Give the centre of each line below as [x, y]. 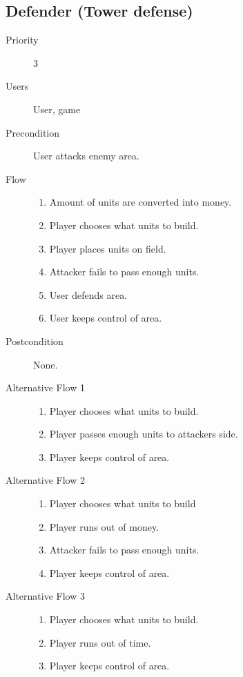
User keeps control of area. [106, 318]
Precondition [33, 132]
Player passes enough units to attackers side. [144, 434]
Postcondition [35, 341]
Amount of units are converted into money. [140, 202]
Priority [22, 40]
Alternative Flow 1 [45, 387]
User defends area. [88, 294]
